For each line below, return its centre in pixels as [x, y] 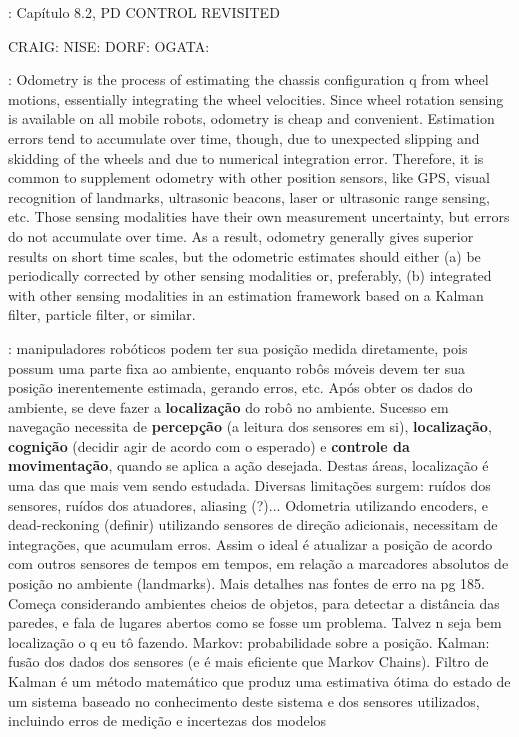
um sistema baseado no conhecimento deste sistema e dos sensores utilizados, [244, 700]
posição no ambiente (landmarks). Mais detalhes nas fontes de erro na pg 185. [246, 583]
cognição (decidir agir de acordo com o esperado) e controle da [209, 445]
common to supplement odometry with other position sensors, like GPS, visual [249, 177]
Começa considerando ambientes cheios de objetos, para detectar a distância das [254, 602]
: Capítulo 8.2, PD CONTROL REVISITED [144, 12]
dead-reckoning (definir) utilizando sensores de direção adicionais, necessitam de [253, 524]
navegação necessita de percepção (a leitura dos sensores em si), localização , [250, 426]
